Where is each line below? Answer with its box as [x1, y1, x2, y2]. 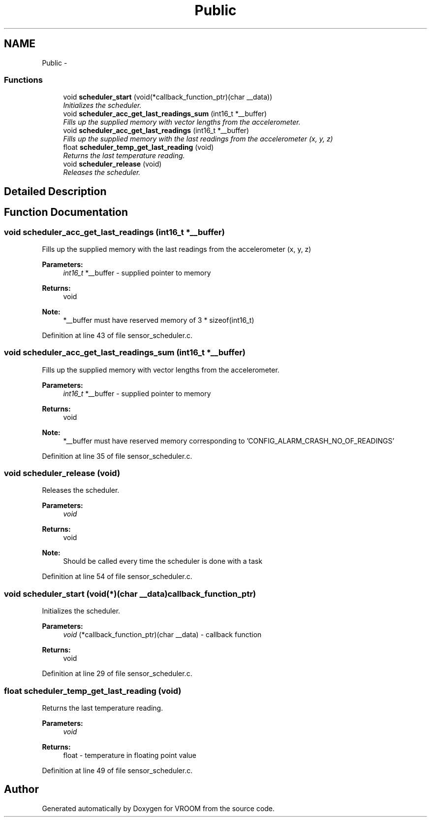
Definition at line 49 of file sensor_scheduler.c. [42, 766, 193, 775]
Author [4, 783, 39, 796]
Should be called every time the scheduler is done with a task [63, 557, 263, 566]
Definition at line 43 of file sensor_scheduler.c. [42, 331, 193, 340]
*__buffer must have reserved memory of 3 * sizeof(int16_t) [63, 315, 254, 324]
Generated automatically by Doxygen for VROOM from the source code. [42, 804, 275, 813]
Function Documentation [4, 206, 128, 219]
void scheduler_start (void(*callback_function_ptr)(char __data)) [63, 93, 273, 102]
